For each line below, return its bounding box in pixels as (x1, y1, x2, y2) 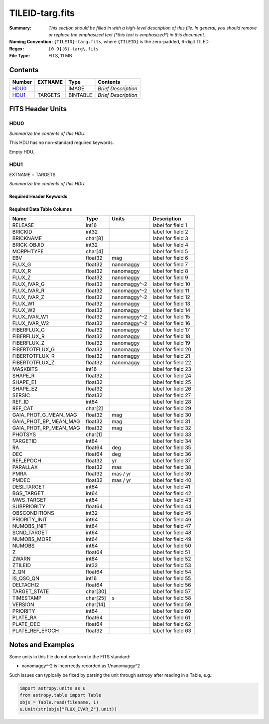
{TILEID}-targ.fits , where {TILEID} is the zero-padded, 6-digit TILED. (54, 39, 210, 45)
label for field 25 (152, 379, 191, 386)
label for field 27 (152, 392, 191, 399)
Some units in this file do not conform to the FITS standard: (9, 654, 131, 660)
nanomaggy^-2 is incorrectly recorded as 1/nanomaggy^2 (21, 663, 140, 669)
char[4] (85, 248, 104, 255)
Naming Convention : (9, 39, 53, 45)
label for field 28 (152, 399, 191, 406)
